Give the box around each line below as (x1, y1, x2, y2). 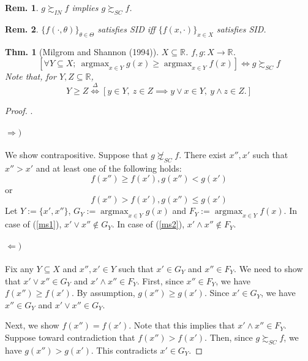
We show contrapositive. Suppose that (5, 148, 148, 161)
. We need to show (234, 262, 303, 275)
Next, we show (5, 319, 59, 332)
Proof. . (5, 104, 33, 116)
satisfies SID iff (97, 22, 156, 35)
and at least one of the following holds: (36, 162, 182, 175)
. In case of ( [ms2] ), (111, 218, 185, 230)
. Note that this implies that (129, 319, 235, 332)
